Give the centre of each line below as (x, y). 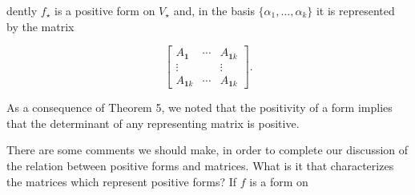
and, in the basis (214, 10)
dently (22, 10)
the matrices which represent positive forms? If (122, 181)
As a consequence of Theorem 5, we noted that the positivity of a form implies (199, 107)
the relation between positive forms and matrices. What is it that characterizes (200, 165)
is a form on (279, 181)
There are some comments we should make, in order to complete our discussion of (207, 150)
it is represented (355, 10)
